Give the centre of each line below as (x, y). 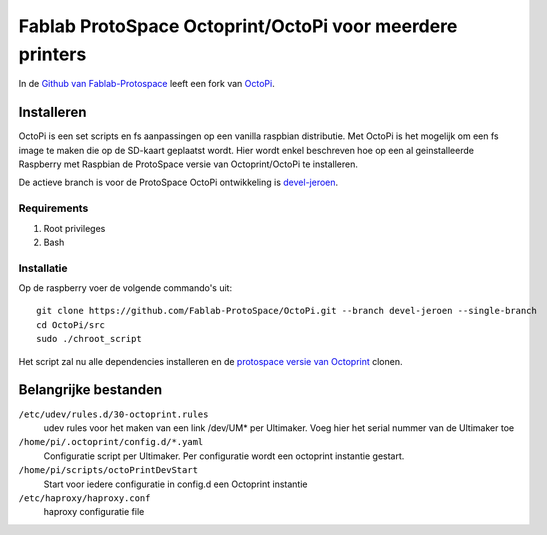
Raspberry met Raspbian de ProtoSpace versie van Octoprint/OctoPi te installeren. (188, 164)
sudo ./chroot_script (89, 339)
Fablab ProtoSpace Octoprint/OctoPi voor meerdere (238, 26)
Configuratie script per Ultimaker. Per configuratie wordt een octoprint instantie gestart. (224, 456)
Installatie (43, 268)
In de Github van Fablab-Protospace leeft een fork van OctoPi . (146, 84)
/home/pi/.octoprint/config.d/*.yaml (111, 442)
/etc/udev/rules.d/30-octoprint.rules (113, 414)
